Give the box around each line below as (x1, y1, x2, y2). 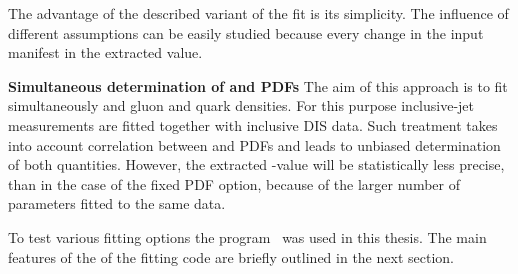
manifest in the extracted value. (8, 42, 203, 63)
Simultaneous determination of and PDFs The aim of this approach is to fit (8, 75, 508, 96)
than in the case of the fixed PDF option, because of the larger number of (8, 173, 460, 194)
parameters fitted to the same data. (8, 193, 226, 214)
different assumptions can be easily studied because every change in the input (8, 22, 484, 43)
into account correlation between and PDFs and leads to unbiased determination (8, 134, 501, 155)
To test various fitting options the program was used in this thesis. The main (8, 226, 487, 247)
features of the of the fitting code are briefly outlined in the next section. (8, 246, 454, 267)
